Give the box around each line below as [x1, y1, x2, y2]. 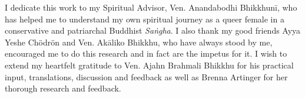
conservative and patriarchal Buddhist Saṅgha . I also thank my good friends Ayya [5, 24, 301, 37]
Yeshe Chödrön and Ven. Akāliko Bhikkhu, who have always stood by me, [5, 35, 273, 48]
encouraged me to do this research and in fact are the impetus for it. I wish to [5, 47, 287, 60]
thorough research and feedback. [5, 82, 121, 94]
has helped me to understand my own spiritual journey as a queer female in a [5, 12, 284, 25]
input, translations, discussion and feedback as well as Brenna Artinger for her [5, 70, 288, 83]
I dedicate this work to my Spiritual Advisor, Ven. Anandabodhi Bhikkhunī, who [5, 1, 297, 13]
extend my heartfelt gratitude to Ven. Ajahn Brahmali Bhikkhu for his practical [5, 58, 294, 71]
